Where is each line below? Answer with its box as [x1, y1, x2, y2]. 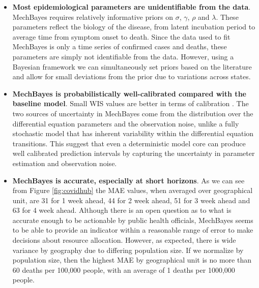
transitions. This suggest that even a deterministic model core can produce [12, 138, 246, 148]
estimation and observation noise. [12, 157, 117, 168]
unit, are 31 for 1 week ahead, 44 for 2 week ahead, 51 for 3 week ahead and [12, 195, 250, 205]
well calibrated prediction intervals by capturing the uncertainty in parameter [12, 148, 255, 158]
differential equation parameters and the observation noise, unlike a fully [12, 118, 239, 129]
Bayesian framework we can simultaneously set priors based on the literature [12, 61, 252, 72]
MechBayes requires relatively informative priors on [12, 11, 174, 22]
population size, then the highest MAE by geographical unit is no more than [12, 254, 251, 265]
